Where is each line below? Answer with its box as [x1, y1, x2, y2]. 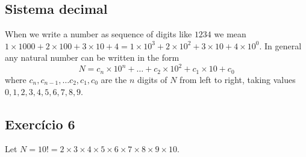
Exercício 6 [5, 114, 75, 133]
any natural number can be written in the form [5, 51, 180, 64]
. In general [259, 39, 302, 52]
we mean [214, 28, 246, 40]
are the [101, 73, 127, 85]
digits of [137, 73, 167, 85]
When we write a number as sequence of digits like [5, 28, 192, 40]
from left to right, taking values [180, 73, 296, 85]
